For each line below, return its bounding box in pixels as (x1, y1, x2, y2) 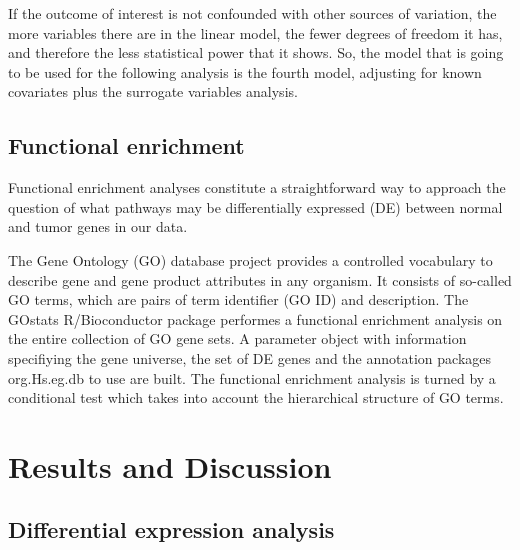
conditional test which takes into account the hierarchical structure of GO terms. (8, 387, 504, 408)
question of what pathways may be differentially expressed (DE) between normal (8, 196, 503, 217)
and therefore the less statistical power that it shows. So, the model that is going (8, 42, 504, 63)
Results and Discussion (8, 445, 332, 486)
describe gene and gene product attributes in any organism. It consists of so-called (8, 269, 512, 290)
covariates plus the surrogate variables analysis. (8, 81, 298, 102)
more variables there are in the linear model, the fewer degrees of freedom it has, (8, 22, 503, 43)
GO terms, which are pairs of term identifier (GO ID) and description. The (8, 289, 469, 310)
